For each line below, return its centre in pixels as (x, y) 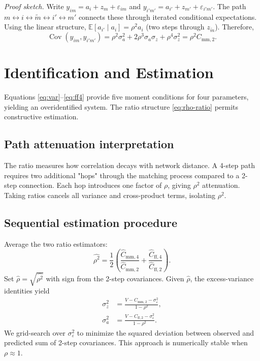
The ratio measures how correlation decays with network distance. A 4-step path (130, 165)
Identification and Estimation (109, 72)
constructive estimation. (41, 117)
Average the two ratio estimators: (56, 243)
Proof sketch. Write (34, 6)
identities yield (27, 291)
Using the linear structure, (45, 27)
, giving (179, 185)
